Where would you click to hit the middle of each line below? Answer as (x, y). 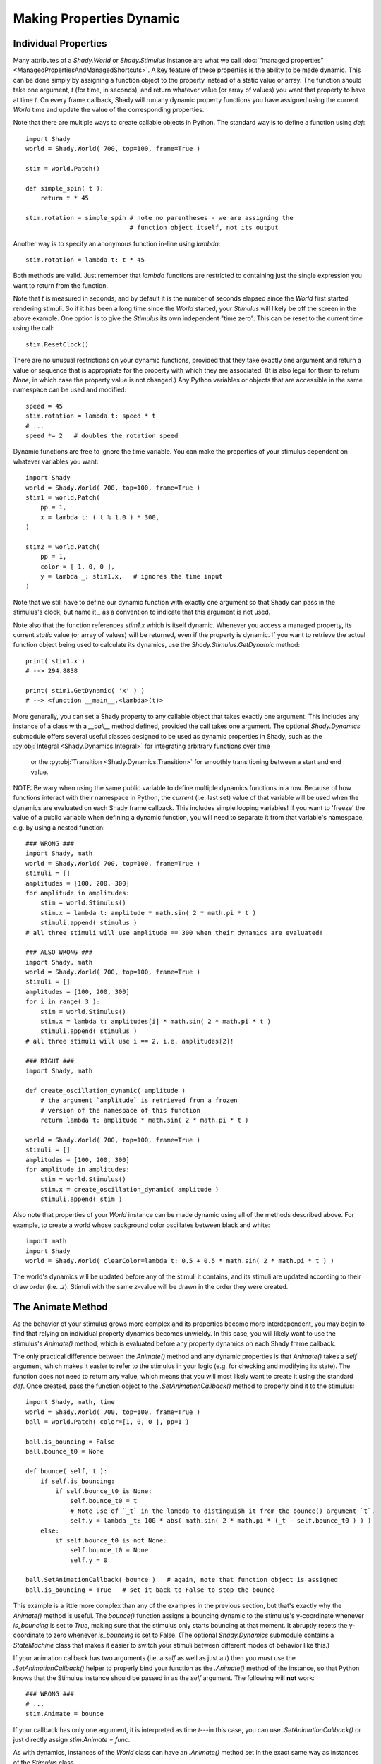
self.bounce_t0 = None (109, 1550)
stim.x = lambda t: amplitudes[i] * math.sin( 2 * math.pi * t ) (156, 1022)
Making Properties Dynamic (96, 18)
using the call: (34, 328)
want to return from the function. (61, 285)
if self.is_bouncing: (78, 1481)
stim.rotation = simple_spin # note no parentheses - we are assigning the (159, 218)
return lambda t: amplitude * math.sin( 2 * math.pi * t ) (144, 1120)
